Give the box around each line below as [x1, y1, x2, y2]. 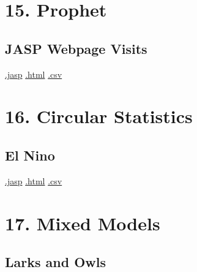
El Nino [5, 145, 55, 164]
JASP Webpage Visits [5, 39, 147, 58]
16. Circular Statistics [5, 104, 193, 129]
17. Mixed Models [5, 210, 160, 235]
